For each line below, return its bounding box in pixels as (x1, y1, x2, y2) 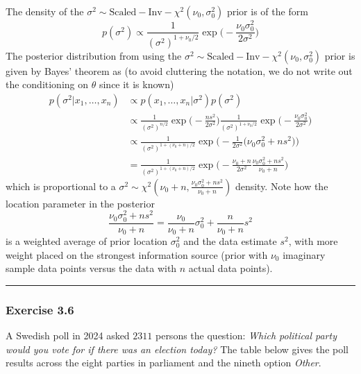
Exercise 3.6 (6, 300, 74, 318)
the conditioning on (6, 77, 89, 92)
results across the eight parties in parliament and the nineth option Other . (6, 355, 321, 370)
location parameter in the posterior (6, 196, 155, 210)
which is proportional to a (6, 178, 116, 193)
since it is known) (99, 77, 174, 92)
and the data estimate (183, 234, 277, 248)
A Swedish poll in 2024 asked (6, 328, 130, 343)
